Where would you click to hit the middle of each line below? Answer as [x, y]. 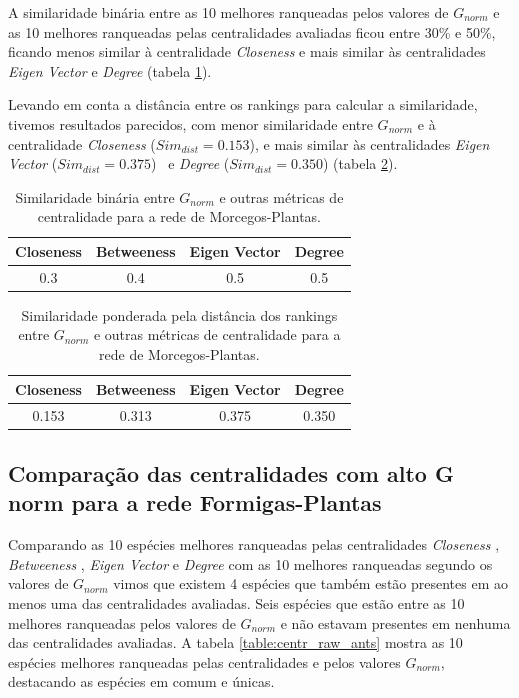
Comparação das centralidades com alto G [231, 472]
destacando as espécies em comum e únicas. [141, 681]
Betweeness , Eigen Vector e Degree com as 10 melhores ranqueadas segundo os [250, 563]
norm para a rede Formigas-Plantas [195, 502]
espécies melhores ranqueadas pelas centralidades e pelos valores [204, 661]
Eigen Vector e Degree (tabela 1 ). [110, 70]
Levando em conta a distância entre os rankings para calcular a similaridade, [243, 104]
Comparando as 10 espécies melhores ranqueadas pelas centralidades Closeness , [254, 544]
